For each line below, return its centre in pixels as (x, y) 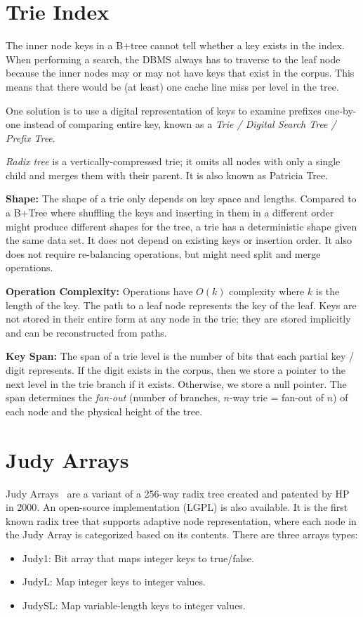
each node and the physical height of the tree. (104, 411)
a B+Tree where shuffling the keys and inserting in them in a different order (170, 213)
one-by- (341, 110)
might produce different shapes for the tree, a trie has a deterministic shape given (181, 226)
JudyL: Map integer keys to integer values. (114, 582)
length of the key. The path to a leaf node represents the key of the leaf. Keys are (181, 305)
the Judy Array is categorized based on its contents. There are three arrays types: (182, 534)
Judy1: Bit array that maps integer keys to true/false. (138, 558)
